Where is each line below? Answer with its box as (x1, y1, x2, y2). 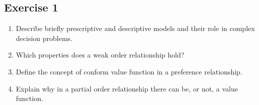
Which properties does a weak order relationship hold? (16, 49, 185, 60)
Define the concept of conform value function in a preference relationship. (16, 66, 242, 76)
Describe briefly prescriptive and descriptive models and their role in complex (16, 23, 255, 33)
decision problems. (16, 32, 72, 43)
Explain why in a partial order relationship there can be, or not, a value (16, 83, 238, 93)
